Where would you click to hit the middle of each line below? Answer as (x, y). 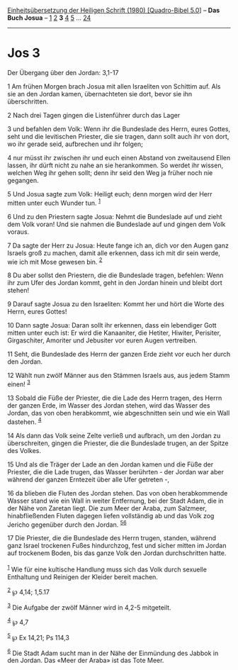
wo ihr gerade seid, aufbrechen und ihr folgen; (75, 144)
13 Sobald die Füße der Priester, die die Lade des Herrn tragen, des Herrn (115, 398)
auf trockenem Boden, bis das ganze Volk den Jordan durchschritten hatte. (117, 553)
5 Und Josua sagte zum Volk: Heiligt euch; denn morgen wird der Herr (110, 194)
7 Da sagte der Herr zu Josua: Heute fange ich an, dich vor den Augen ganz (118, 245)
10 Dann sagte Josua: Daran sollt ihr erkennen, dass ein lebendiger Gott (112, 325)
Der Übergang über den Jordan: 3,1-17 (63, 72)
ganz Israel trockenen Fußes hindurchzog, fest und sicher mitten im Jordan (117, 546)
